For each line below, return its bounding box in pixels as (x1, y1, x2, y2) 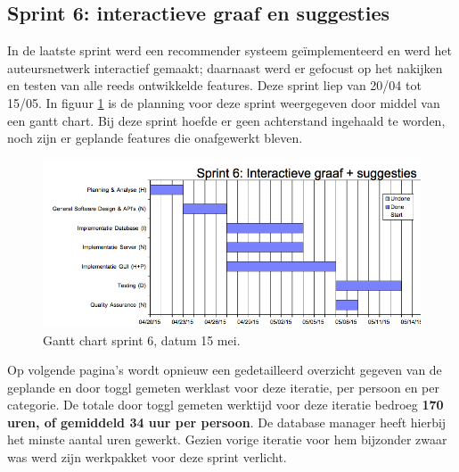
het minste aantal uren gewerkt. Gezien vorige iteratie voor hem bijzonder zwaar (7, 430, 447, 449)
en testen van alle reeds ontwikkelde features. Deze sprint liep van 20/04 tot (7, 76, 422, 95)
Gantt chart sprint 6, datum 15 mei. (43, 330, 241, 349)
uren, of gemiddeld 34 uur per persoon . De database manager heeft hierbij (7, 412, 447, 431)
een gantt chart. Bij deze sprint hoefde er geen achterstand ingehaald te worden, (7, 111, 446, 129)
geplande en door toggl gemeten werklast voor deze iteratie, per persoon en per (7, 377, 439, 396)
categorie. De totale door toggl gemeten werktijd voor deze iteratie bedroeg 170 (7, 395, 444, 414)
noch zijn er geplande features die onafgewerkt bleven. (7, 128, 303, 147)
